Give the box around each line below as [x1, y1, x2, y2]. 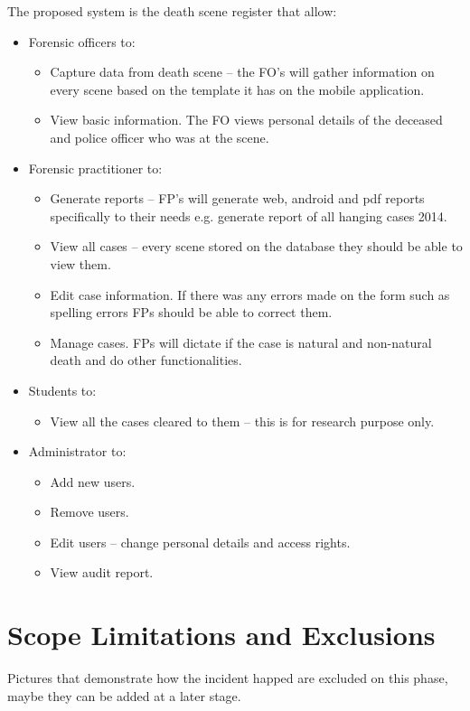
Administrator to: [28, 442, 127, 461]
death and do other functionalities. [50, 351, 242, 370]
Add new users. [50, 472, 136, 491]
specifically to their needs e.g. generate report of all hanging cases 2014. [50, 206, 447, 225]
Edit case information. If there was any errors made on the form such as [50, 285, 450, 304]
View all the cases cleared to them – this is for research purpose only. [50, 411, 435, 430]
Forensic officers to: [28, 32, 136, 51]
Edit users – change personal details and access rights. [50, 532, 351, 551]
